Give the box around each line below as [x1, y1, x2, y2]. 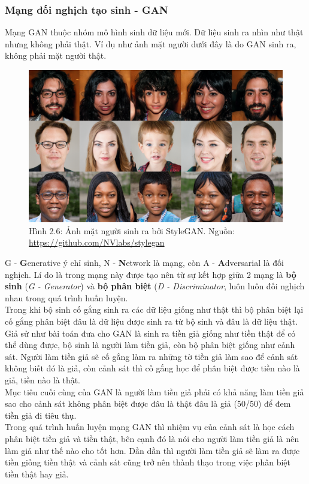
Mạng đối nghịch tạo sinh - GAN [5, 2, 168, 17]
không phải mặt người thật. [5, 49, 107, 62]
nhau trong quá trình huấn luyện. [5, 291, 128, 304]
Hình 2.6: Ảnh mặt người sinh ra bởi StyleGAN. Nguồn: [29, 224, 235, 237]
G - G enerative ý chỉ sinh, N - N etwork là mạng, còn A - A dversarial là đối [5, 256, 284, 269]
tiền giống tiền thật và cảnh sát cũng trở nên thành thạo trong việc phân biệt [5, 456, 290, 468]
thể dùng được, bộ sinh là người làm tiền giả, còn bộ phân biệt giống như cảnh [5, 338, 295, 351]
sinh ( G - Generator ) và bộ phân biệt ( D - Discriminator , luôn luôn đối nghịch [5, 280, 305, 292]
